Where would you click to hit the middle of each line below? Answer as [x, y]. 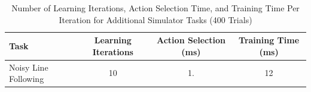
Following [27, 79]
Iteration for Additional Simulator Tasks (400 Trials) [155, 19]
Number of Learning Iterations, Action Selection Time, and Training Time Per [155, 8]
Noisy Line [29, 67]
